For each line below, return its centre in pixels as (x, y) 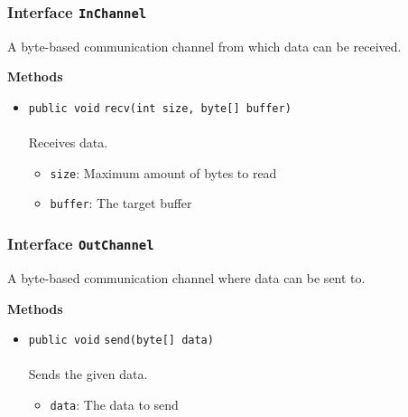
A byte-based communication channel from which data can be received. (204, 46)
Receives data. (68, 142)
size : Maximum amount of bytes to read (163, 172)
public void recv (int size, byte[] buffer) (160, 108)
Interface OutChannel (81, 244)
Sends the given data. (88, 374)
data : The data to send (114, 404)
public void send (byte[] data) (121, 341)
